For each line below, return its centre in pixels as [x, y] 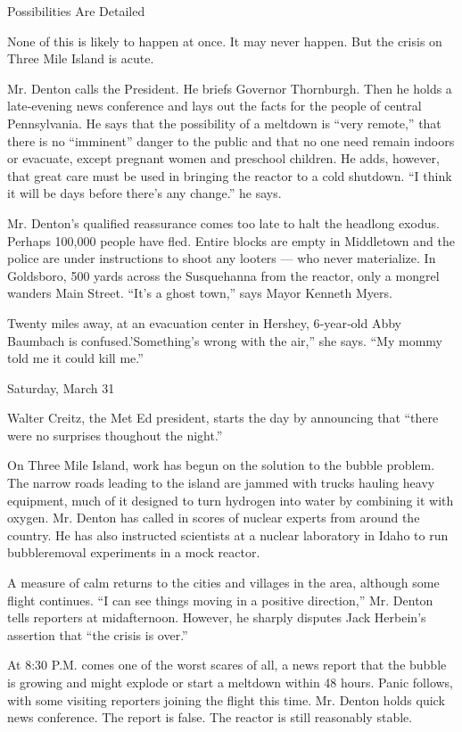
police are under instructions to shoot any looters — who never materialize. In [222, 258]
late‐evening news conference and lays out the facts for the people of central [214, 106]
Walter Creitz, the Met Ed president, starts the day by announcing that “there [223, 418]
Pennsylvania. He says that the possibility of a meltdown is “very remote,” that [224, 123]
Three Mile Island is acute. [81, 58]
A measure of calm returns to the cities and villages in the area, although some [223, 583]
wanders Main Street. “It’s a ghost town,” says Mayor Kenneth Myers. [200, 293]
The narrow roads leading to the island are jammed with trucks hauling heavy [221, 483]
